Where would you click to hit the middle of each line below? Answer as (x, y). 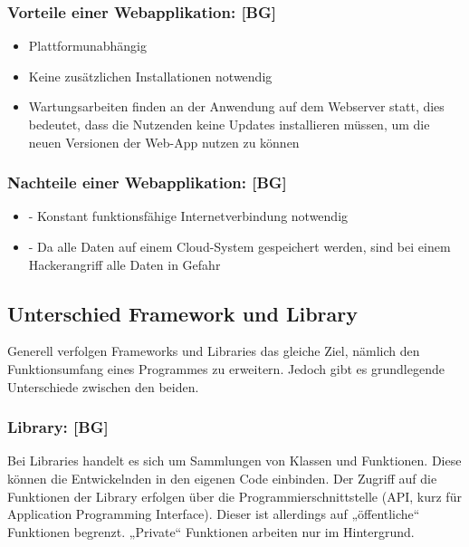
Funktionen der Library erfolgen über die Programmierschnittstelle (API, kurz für (234, 496)
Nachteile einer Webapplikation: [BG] (147, 182)
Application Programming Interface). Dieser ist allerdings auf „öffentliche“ (214, 514)
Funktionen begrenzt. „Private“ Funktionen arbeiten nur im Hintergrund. (211, 531)
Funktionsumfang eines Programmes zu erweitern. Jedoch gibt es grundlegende (226, 368)
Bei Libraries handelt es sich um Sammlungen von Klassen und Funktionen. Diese (234, 461)
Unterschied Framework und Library (182, 313)
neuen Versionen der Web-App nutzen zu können (164, 142)
